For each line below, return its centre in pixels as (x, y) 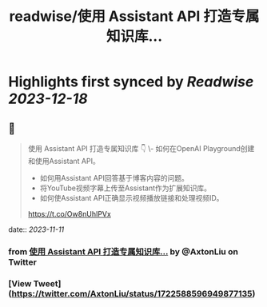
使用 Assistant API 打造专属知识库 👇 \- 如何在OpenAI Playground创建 (141, 148)
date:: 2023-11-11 (36, 229)
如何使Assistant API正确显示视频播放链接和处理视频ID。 (132, 198)
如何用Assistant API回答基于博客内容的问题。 (114, 178)
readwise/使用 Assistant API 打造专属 (134, 16)
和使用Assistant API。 (64, 161)
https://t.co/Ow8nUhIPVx (70, 214)
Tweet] (47, 283)
